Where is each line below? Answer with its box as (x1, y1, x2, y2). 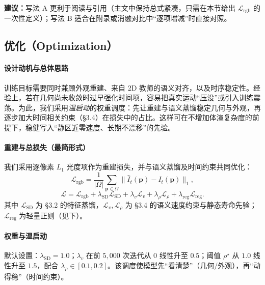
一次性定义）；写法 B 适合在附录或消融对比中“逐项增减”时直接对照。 (4, 13, 231, 23)
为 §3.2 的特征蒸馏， (35, 199, 103, 210)
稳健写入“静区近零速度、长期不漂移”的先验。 (25, 122, 175, 132)
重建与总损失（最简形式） (4, 142, 90, 153)
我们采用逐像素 (4, 161, 54, 172)
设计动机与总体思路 (4, 63, 68, 73)
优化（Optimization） (4, 38, 118, 53)
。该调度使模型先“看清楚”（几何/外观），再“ (108, 260, 253, 270)
